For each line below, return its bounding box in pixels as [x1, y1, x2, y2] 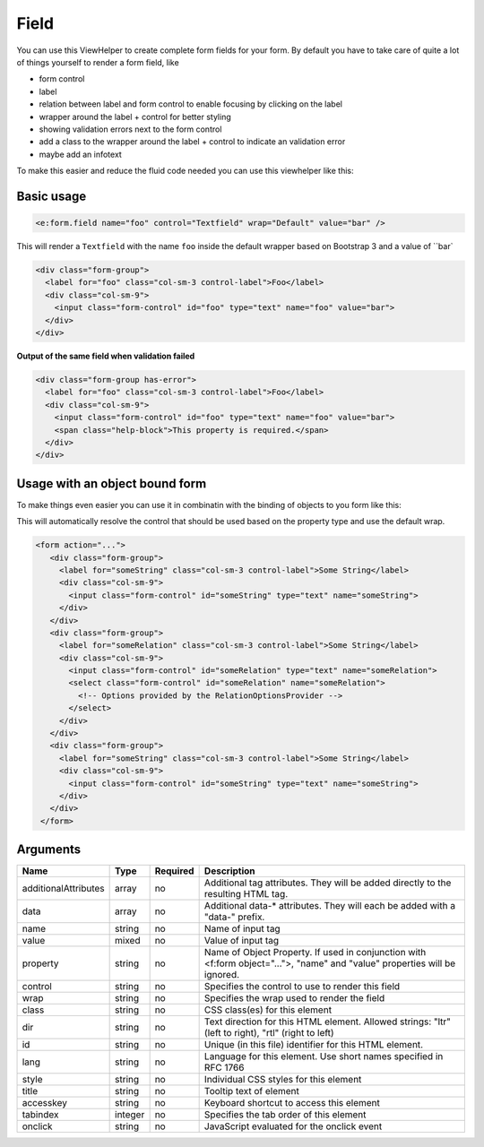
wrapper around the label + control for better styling [39, 111, 232, 122]
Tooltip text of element [203, 1085, 300, 1098]
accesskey [22, 1097, 67, 1109]
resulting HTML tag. [203, 888, 289, 901]
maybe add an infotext [39, 149, 123, 160]
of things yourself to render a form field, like [16, 56, 179, 67]
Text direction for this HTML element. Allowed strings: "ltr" [203, 1015, 452, 1028]
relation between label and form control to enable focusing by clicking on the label [39, 99, 342, 109]
